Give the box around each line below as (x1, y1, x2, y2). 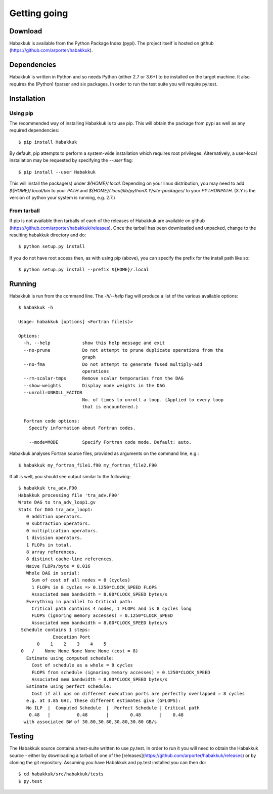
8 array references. (26, 549, 77, 555)
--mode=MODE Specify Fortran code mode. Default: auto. (28, 439, 192, 445)
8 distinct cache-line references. (26, 556, 115, 562)
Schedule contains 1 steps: (21, 627, 90, 633)
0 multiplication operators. (26, 528, 99, 533)
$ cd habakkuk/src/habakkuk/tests (18, 771, 104, 777)
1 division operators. (26, 535, 83, 541)
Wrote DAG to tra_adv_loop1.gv (18, 499, 96, 506)
